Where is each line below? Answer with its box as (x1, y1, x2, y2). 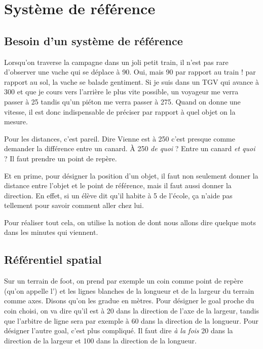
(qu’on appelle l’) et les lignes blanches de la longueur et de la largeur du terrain (4, 285, 254, 296)
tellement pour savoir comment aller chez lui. (4, 200, 144, 211)
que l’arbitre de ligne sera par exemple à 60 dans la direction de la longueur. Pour (4, 315, 258, 326)
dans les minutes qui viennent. (4, 227, 98, 237)
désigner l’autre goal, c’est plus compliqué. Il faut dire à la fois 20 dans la (4, 325, 233, 336)
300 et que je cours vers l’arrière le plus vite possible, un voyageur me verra (4, 86, 239, 97)
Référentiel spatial (4, 252, 102, 267)
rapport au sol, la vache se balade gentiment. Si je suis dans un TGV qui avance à (4, 76, 259, 87)
